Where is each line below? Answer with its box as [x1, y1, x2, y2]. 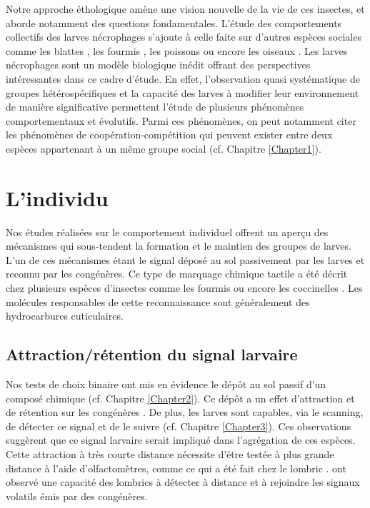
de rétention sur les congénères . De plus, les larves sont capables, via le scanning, [6, 405, 364, 420]
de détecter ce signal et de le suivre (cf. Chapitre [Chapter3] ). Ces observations [6, 418, 351, 433]
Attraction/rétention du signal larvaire [6, 343, 298, 365]
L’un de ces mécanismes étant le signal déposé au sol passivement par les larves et [6, 252, 365, 267]
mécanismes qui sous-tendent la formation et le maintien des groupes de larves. [6, 238, 351, 253]
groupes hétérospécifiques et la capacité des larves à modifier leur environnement [6, 85, 359, 100]
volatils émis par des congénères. [6, 488, 148, 503]
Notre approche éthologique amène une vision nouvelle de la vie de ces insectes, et [6, 1, 365, 16]
